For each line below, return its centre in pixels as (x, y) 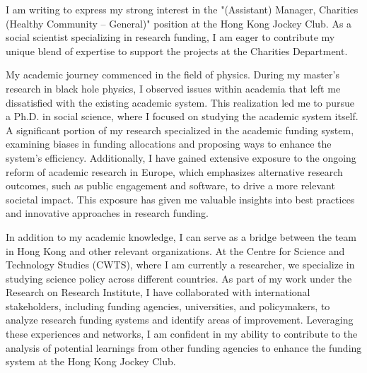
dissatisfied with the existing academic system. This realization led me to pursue (180, 102)
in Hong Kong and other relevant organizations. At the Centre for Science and (175, 250)
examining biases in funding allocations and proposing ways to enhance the (169, 144)
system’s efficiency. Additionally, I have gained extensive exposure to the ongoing (181, 157)
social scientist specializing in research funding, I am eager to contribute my (170, 37)
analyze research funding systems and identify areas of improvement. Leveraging (180, 320)
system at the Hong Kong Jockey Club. (91, 361)
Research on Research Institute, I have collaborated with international (158, 292)
